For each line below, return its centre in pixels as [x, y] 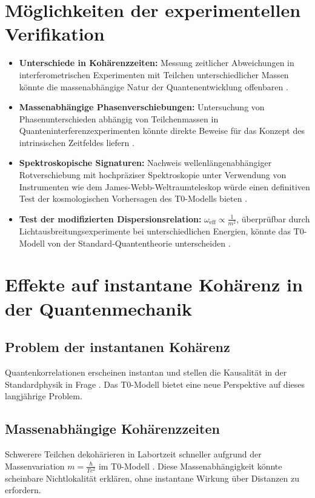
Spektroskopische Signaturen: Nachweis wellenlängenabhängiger [145, 163]
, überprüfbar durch [273, 218]
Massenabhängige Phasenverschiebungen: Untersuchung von [142, 107]
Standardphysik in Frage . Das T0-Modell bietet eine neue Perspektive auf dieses [155, 384]
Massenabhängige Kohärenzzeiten [112, 429]
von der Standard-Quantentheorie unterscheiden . [139, 243]
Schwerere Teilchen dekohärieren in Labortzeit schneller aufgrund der [133, 453]
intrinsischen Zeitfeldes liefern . [77, 142]
